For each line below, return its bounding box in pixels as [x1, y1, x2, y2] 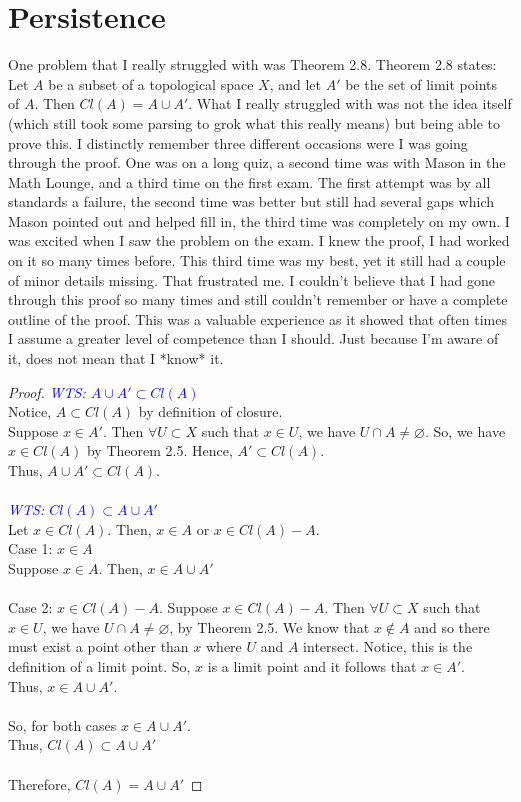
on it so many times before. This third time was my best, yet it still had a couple [8, 250, 506, 271]
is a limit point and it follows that [207, 655, 417, 676]
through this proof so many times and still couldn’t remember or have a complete [8, 289, 508, 310]
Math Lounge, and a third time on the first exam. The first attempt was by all [8, 171, 491, 192]
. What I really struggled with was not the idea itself [188, 93, 512, 114]
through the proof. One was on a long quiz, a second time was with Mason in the [8, 152, 506, 173]
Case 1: [8, 538, 53, 559]
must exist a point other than [8, 636, 189, 657]
